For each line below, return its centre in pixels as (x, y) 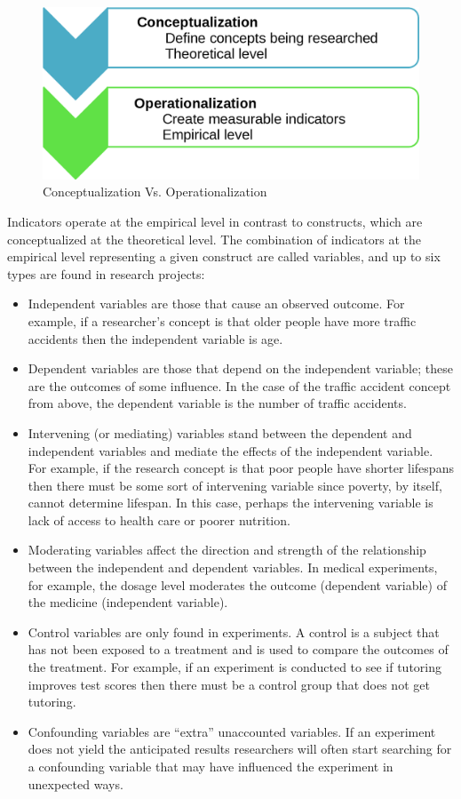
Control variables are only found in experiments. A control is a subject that (234, 631)
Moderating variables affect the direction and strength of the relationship (227, 550)
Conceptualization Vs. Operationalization (155, 192)
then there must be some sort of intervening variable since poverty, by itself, (235, 485)
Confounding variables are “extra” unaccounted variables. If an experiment (232, 731)
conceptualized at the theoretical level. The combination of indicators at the (215, 239)
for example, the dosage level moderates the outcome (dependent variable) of (237, 584)
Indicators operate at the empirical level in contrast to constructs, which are (215, 221)
